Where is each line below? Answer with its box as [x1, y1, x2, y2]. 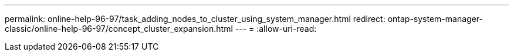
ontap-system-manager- [387, 14, 483, 24]
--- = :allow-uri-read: [235, 24, 317, 33]
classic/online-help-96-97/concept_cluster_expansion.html [5, 24, 233, 33]
